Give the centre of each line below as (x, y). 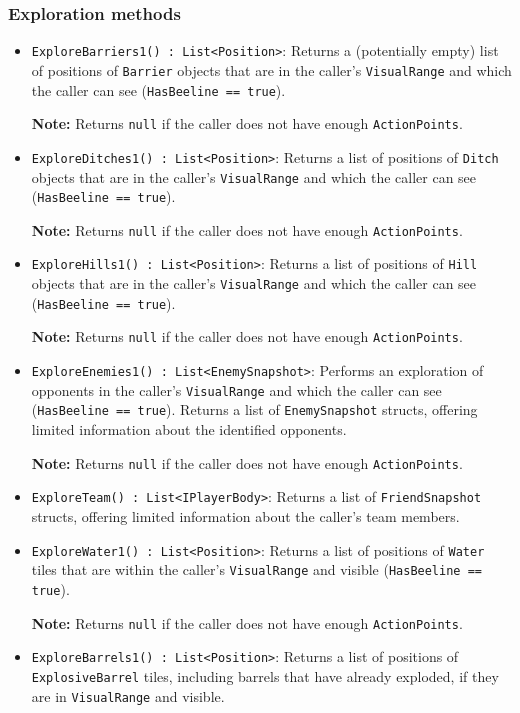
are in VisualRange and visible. (128, 695)
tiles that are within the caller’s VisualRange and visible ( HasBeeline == (256, 569)
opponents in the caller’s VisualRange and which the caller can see (236, 389)
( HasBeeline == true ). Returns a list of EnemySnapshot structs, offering (254, 409)
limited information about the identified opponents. (189, 429)
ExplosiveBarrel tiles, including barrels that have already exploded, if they (265, 675)
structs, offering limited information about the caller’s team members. (245, 515)
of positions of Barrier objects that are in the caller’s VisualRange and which (271, 69)
